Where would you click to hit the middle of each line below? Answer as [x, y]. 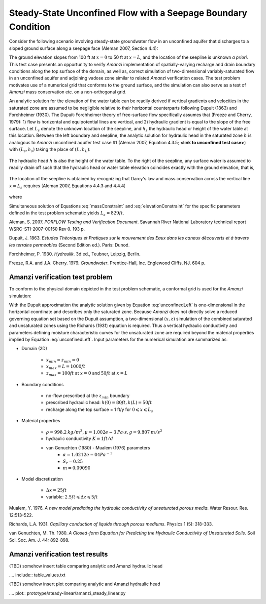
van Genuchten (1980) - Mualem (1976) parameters [98, 447]
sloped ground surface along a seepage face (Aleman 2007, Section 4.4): [83, 48]
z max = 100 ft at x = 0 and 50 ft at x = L [87, 374]
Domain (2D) [34, 349]
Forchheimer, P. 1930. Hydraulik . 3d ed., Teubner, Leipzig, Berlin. [75, 254]
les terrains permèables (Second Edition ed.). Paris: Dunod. [69, 245]
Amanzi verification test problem [61, 277]
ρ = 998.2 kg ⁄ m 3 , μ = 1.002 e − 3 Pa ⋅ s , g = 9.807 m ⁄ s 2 [104, 431]
